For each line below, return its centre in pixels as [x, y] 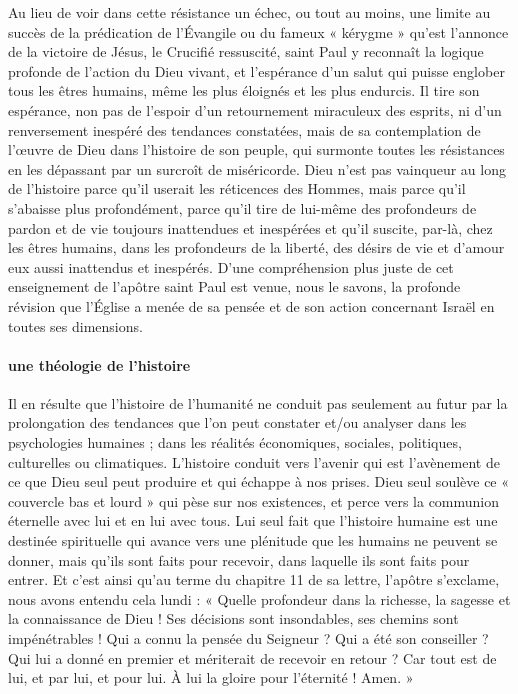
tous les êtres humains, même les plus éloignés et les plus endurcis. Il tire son [244, 90]
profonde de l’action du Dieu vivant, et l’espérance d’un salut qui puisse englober [256, 70]
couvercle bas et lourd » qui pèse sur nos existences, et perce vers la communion [254, 500]
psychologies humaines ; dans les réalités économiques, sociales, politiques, [235, 442]
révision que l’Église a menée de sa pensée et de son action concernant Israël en [251, 305]
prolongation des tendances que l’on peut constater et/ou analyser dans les [237, 422]
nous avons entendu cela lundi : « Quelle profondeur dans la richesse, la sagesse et [259, 598]
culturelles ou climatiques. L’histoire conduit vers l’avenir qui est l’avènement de [254, 461]
